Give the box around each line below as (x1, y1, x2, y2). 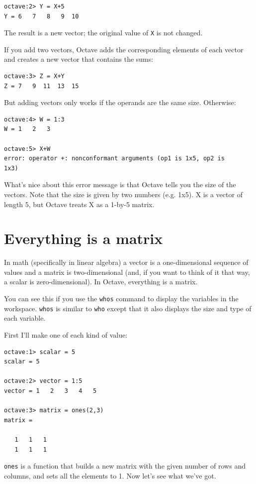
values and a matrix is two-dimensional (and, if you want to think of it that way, (4, 266, 250, 277)
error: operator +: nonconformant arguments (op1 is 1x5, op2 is (4, 155, 225, 162)
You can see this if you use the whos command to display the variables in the (4, 293, 239, 304)
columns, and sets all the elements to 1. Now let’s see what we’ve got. (4, 470, 216, 481)
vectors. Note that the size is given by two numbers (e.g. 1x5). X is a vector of (4, 189, 243, 199)
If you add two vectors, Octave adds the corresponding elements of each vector (4, 44, 244, 54)
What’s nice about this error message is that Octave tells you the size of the (4, 179, 236, 190)
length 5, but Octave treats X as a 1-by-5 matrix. (4, 199, 155, 209)
